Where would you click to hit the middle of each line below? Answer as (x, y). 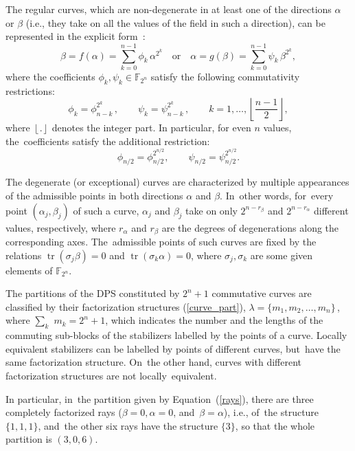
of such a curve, (106, 210)
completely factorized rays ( (64, 412)
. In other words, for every (277, 195)
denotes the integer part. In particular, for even (151, 128)
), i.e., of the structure (271, 412)
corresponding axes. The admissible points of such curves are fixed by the (161, 241)
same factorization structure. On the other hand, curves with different (153, 362)
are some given (282, 255)
